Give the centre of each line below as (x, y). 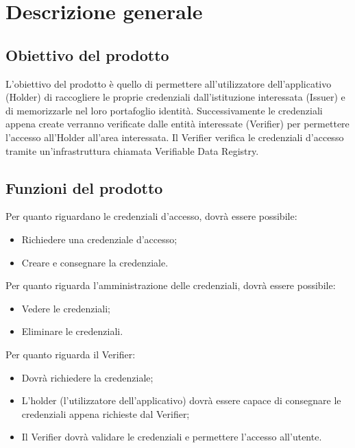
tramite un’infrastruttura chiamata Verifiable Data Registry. (132, 150)
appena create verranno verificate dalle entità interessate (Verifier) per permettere (177, 124)
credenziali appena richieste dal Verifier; (106, 413)
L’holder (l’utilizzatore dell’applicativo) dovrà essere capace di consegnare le (181, 400)
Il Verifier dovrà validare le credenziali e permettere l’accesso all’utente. (172, 437)
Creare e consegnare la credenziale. (95, 262)
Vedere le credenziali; (66, 308)
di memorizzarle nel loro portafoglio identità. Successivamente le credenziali (164, 110)
